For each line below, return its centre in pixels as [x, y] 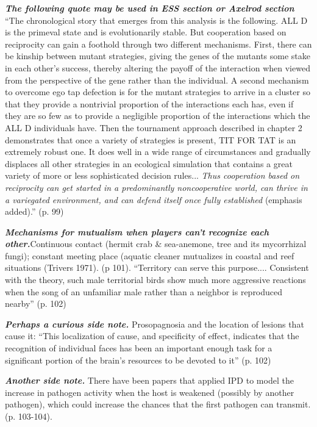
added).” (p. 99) [34, 211]
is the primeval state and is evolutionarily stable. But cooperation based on [146, 32]
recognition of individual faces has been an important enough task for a [139, 348]
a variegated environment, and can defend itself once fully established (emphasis [154, 199]
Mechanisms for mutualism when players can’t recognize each [137, 231]
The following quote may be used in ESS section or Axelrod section [150, 8]
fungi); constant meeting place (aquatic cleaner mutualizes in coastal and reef [150, 255]
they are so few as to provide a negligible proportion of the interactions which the [158, 116]
